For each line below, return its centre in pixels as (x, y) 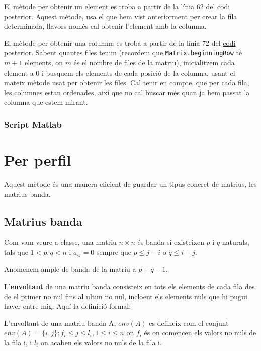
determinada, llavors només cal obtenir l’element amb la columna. (105, 26)
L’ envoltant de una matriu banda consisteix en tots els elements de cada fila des (129, 286)
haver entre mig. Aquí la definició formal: (68, 306)
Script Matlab (33, 124)
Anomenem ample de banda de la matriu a (70, 269)
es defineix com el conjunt (189, 323)
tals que (16, 252)
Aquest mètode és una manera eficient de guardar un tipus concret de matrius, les (130, 184)
